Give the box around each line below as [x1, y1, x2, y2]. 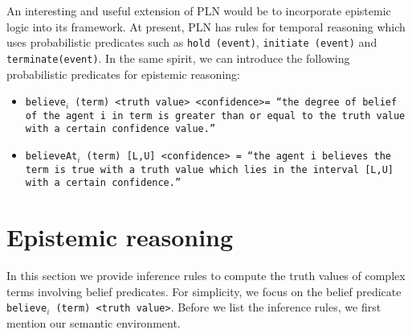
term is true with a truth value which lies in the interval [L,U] [25, 163, 394, 175]
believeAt [25, 151, 78, 163]
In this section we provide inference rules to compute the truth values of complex [6, 267, 406, 284]
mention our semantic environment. [6, 315, 181, 331]
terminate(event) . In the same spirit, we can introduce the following [6, 49, 350, 66]
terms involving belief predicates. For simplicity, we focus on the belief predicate [6, 282, 402, 299]
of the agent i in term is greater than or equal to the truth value [25, 109, 406, 122]
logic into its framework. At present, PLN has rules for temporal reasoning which [6, 18, 406, 35]
